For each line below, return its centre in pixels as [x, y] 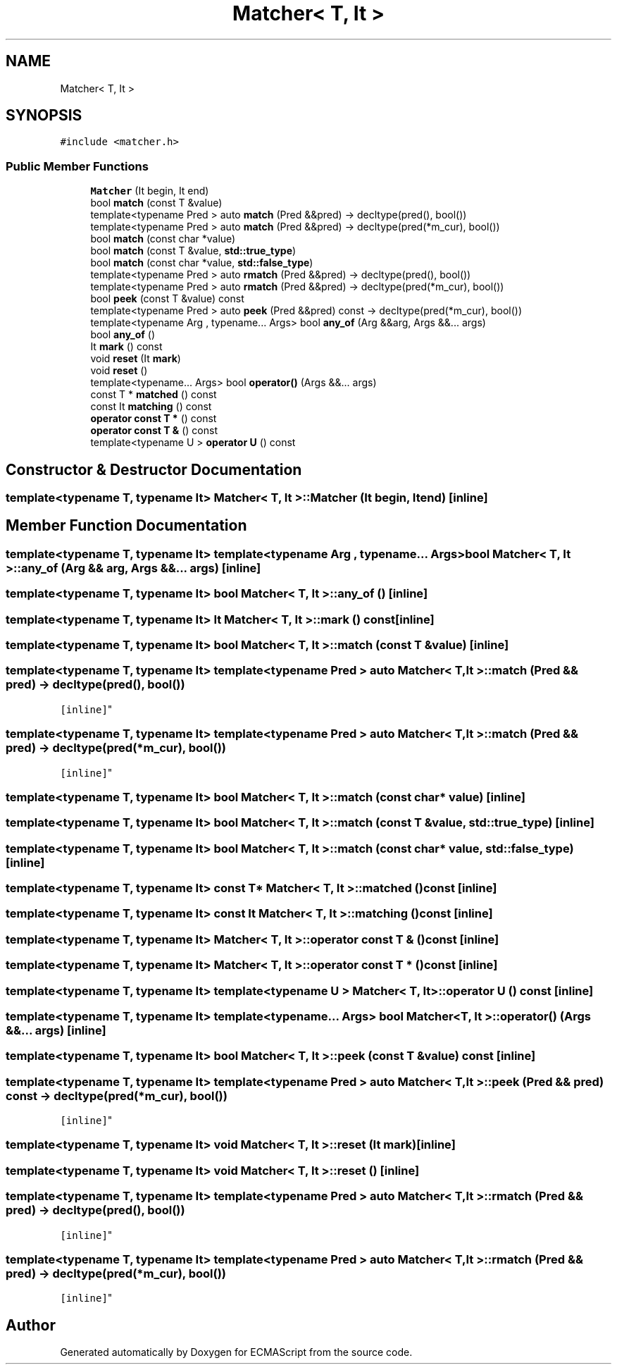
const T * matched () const [154, 395]
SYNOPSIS [44, 116]
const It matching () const [151, 407]
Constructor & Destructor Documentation [154, 469]
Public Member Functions [77, 166]
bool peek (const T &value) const [167, 299]
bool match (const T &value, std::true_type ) [193, 251]
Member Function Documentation [126, 526]
